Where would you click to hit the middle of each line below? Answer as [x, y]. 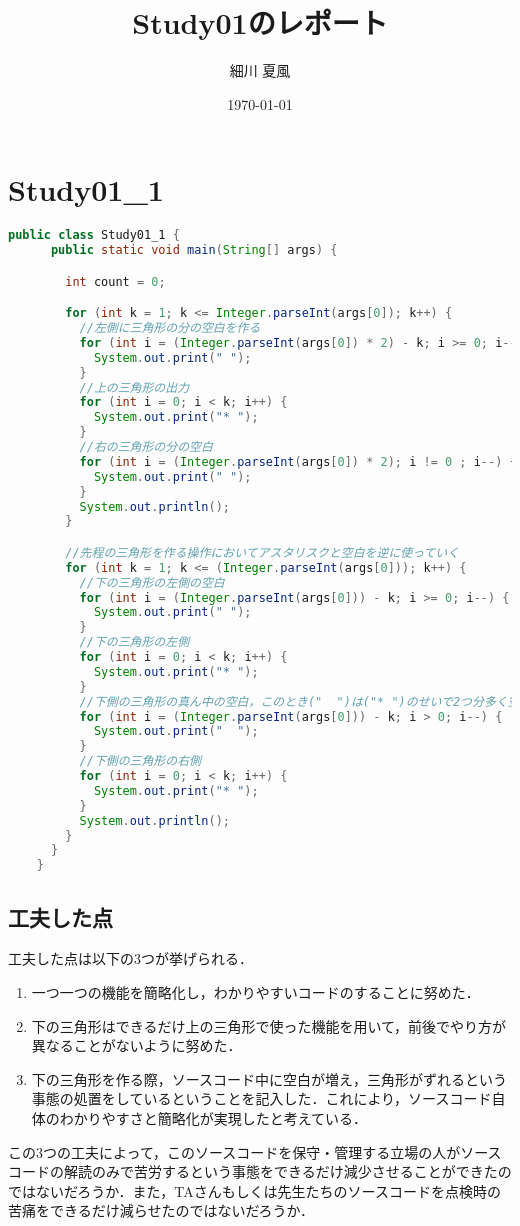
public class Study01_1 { [94, 235]
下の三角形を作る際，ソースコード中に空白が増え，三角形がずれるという [269, 1078]
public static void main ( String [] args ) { [194, 250]
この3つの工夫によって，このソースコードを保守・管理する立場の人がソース [255, 1151]
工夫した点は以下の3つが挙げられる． [130, 958]
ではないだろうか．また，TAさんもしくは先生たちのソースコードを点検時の [254, 1190]
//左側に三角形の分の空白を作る [170, 328]
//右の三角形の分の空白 [146, 447]
